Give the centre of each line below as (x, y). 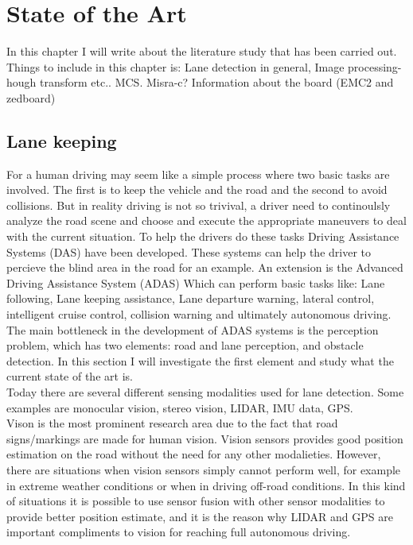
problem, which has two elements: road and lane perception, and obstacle (185, 345)
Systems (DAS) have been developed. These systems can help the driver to (189, 251)
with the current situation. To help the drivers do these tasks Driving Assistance (203, 236)
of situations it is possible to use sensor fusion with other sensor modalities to (196, 501)
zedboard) (31, 97)
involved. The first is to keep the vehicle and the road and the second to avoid (197, 189)
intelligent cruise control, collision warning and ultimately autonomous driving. (199, 314)
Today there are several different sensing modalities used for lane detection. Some (205, 392)
